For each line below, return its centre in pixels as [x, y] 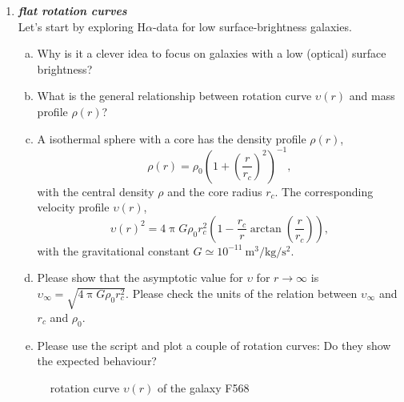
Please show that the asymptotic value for [140, 277]
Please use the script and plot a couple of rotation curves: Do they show [214, 345]
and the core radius [215, 191]
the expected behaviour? [97, 361]
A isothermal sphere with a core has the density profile [172, 138]
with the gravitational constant [113, 250]
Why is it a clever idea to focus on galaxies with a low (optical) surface [212, 53]
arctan [266, 229]
